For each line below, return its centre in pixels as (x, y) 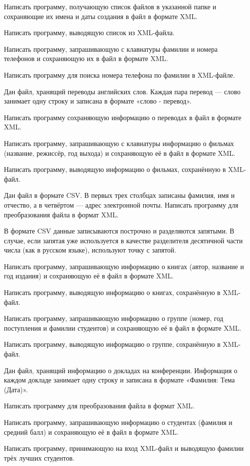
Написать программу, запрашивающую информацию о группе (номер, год (114, 318)
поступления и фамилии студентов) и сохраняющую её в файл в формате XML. (123, 328)
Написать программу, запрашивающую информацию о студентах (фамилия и (118, 422)
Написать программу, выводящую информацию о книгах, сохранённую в (112, 292)
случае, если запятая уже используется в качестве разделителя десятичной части (123, 240)
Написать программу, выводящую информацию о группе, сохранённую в (112, 344)
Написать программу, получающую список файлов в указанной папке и (110, 6)
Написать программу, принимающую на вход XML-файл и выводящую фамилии (124, 448)
